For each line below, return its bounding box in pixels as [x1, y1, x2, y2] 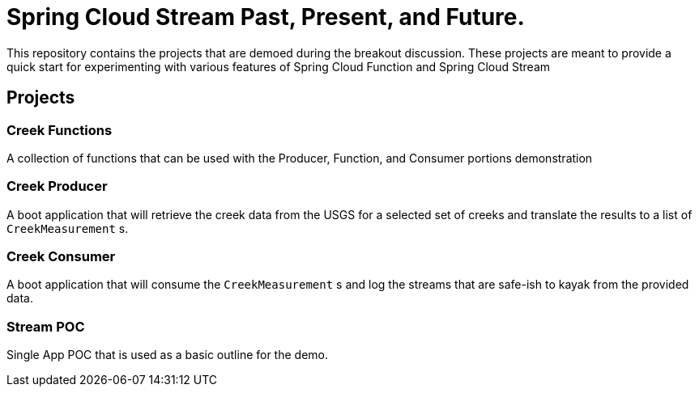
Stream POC [6, 318, 85, 335]
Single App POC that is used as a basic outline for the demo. [6, 348, 329, 362]
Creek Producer [6, 178, 108, 195]
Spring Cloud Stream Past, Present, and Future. [6, 3, 525, 31]
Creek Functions [6, 121, 113, 138]
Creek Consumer [6, 248, 116, 265]
